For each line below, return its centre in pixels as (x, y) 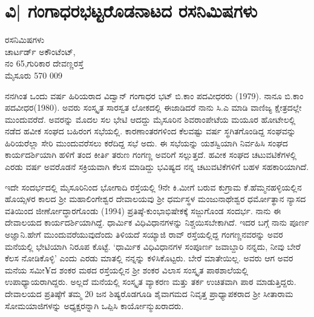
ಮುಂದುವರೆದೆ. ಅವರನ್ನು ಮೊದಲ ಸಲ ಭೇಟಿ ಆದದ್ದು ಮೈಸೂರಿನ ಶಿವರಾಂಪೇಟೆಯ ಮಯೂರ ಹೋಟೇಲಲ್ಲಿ (150, 119)
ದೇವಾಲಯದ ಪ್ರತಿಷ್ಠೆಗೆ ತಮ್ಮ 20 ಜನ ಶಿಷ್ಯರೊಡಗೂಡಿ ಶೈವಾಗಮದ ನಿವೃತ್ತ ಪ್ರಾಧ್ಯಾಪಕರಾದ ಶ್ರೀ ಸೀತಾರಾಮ (149, 293)
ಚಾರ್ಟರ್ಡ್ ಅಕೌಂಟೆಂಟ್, (40, 51)
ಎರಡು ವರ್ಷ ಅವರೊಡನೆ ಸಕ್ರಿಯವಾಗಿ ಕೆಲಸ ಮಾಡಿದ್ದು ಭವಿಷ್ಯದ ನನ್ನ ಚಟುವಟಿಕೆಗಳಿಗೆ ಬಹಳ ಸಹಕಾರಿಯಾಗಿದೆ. (157, 167)
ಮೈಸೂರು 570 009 (34, 75)
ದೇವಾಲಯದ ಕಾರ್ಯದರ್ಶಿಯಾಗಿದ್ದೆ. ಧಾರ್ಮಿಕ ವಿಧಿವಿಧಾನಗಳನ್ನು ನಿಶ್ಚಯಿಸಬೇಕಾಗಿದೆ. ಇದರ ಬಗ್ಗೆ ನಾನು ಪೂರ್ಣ (157, 222)
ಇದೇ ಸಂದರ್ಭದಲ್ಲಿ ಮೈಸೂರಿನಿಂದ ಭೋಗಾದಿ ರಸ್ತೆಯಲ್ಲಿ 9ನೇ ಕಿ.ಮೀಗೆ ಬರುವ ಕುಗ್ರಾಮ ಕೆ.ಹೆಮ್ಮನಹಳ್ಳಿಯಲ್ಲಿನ (153, 187)
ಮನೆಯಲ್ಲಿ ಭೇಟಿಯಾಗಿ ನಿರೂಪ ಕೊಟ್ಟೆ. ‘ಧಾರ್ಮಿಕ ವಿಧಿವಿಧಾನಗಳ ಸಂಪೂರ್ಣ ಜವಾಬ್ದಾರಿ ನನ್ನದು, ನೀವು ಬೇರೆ (153, 246)
